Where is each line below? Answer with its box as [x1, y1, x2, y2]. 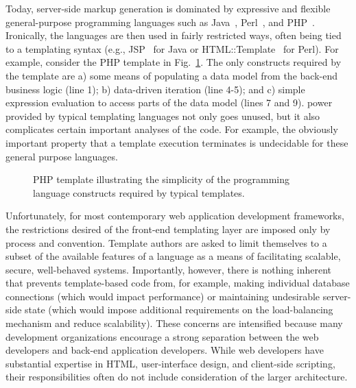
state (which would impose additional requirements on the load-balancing [25, 302, 333, 317]
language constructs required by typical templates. [33, 185, 245, 199]
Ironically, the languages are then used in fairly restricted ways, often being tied [5, 28, 342, 43]
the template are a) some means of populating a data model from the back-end [5, 68, 337, 82]
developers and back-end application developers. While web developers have [5, 343, 324, 357]
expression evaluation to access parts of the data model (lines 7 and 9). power [5, 95, 333, 110]
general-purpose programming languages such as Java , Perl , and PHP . [5, 14, 315, 29]
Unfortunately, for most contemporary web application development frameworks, [5, 208, 344, 223]
